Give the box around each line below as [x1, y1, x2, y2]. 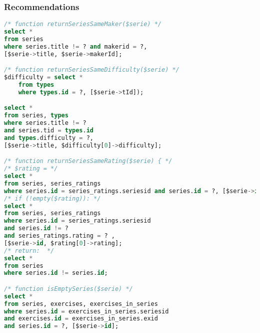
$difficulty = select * [4, 74, 83, 81]
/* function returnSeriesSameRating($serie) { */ [4, 157, 172, 165]
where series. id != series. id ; [4, 269, 108, 277]
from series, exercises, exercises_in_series [4, 300, 158, 307]
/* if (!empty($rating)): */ [4, 195, 101, 202]
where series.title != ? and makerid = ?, [4, 43, 147, 50]
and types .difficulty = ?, [4, 134, 94, 141]
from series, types [4, 112, 68, 119]
